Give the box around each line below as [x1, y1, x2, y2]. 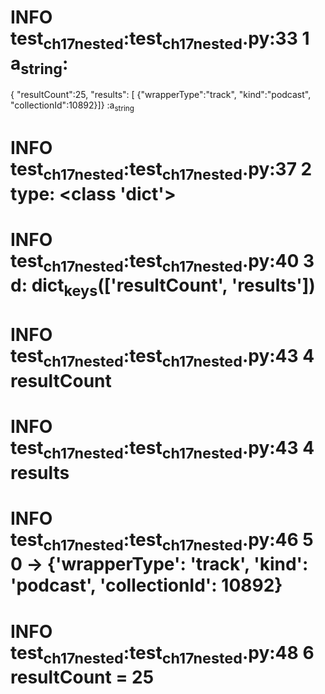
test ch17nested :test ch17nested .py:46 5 [10, 528, 314, 555]
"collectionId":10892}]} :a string [10, 99, 135, 113]
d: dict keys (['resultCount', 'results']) [10, 274, 316, 301]
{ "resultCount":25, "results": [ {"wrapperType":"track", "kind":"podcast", [10, 89, 312, 101]
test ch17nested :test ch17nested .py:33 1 [10, 27, 310, 53]
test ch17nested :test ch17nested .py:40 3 [10, 249, 315, 276]
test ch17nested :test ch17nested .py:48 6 [10, 641, 315, 668]
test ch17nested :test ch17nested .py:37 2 [10, 158, 313, 184]
